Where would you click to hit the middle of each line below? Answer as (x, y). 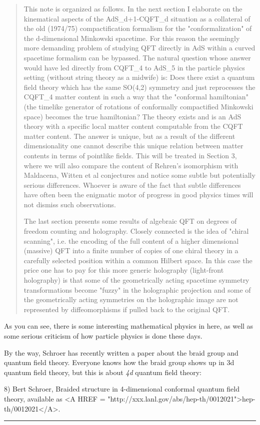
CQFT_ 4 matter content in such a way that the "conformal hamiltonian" (136, 97)
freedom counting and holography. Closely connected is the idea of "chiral (136, 231)
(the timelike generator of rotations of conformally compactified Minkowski (138, 106)
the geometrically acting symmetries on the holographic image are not (131, 299)
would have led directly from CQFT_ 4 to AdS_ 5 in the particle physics (134, 67)
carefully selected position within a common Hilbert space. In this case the (138, 260)
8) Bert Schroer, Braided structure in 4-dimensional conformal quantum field (122, 389)
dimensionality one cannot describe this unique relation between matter (133, 146)
